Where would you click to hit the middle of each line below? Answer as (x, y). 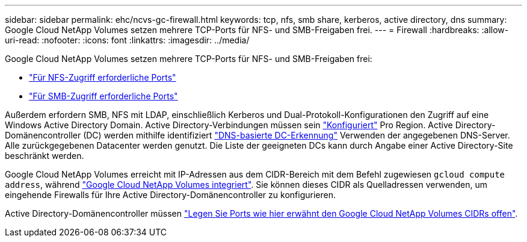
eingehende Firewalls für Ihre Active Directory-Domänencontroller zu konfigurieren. (170, 195)
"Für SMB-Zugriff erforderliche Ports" (103, 96)
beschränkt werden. (45, 156)
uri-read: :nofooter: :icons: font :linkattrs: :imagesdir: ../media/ (127, 40)
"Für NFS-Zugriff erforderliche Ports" (103, 77)
